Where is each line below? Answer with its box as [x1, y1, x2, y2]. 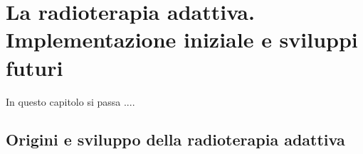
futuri [6, 53, 63, 82]
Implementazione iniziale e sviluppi [6, 25, 358, 54]
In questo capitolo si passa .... [6, 94, 135, 109]
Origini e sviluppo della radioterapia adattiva [6, 128, 345, 150]
